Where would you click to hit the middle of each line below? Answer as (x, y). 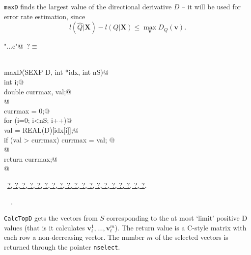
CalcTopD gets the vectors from (51, 218)
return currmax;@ (31, 158)
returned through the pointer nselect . (62, 247)
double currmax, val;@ (38, 91)
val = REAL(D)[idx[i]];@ (41, 130)
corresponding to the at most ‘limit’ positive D (177, 218)
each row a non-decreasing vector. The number (74, 237)
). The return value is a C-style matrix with (181, 227)
